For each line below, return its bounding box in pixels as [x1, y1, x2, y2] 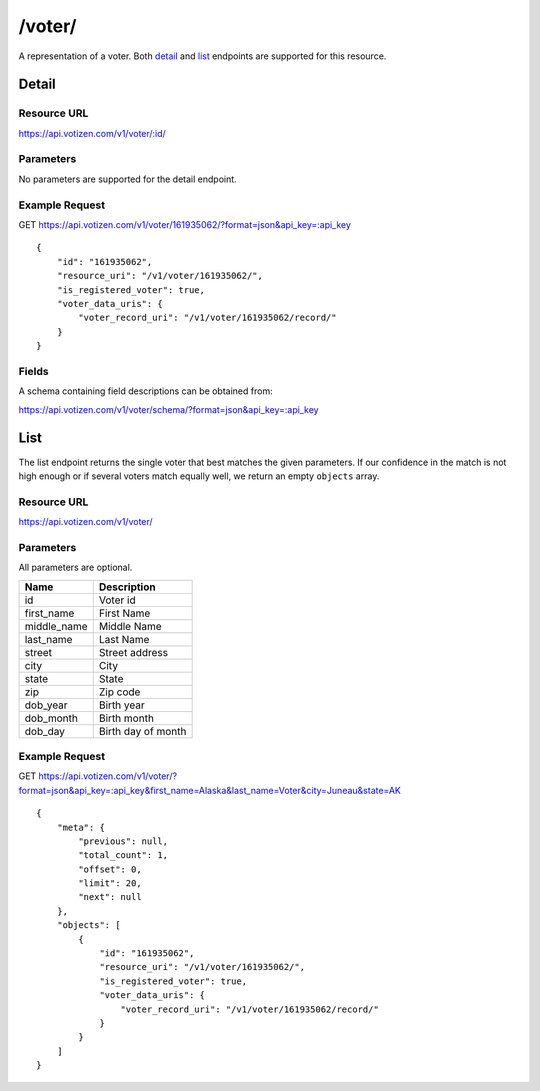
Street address [98, 645, 169, 659]
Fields [18, 364, 49, 378]
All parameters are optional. [18, 561, 133, 574]
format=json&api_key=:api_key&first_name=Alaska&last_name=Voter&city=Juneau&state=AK [18, 784, 402, 796]
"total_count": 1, [78, 850, 169, 861]
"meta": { [56, 821, 105, 833]
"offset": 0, [78, 863, 142, 875]
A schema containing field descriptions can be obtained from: [18, 385, 274, 397]
